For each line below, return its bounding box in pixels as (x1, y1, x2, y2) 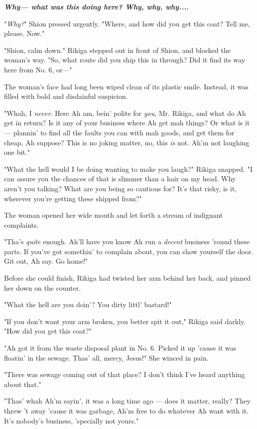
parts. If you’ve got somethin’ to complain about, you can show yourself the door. (4, 246, 254, 256)
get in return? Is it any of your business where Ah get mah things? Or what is (4, 117, 243, 128)
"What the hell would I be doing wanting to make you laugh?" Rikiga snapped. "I (4, 163, 253, 174)
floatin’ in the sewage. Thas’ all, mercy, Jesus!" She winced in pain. (4, 352, 209, 363)
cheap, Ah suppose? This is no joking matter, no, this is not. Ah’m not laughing (4, 137, 250, 147)
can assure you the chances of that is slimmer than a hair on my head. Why (4, 173, 236, 184)
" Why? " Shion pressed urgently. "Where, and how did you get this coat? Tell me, (4, 18, 251, 28)
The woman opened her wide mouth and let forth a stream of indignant (4, 210, 223, 220)
